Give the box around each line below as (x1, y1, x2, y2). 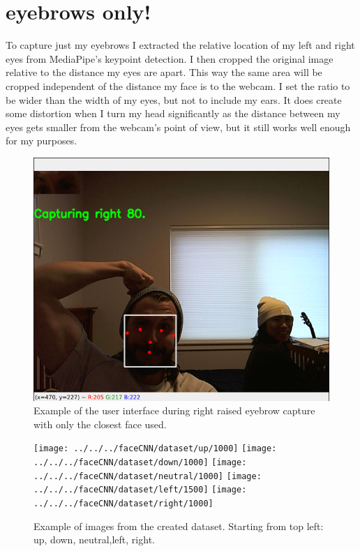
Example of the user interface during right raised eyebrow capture (33, 403, 315, 418)
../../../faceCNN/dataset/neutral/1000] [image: (33, 471, 262, 481)
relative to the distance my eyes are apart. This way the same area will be (6, 65, 322, 80)
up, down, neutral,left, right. (33, 532, 155, 547)
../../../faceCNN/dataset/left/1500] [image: (33, 485, 247, 495)
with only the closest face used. (33, 416, 167, 431)
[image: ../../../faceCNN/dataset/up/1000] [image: (33, 444, 277, 454)
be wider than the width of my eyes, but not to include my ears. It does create (6, 92, 342, 107)
